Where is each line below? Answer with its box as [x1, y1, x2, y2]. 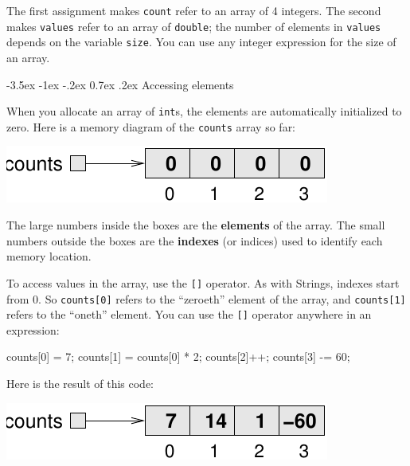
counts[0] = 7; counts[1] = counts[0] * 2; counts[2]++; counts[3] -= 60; [6, 348, 350, 365]
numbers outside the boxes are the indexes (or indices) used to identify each [6, 232, 383, 249]
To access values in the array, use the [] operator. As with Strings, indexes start [6, 274, 400, 291]
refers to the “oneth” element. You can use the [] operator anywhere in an [6, 306, 372, 323]
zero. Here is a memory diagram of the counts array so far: [6, 118, 296, 135]
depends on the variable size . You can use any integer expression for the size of [6, 33, 396, 50]
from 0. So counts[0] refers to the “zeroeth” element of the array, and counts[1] [6, 290, 406, 307]
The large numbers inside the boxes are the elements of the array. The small [6, 217, 385, 233]
